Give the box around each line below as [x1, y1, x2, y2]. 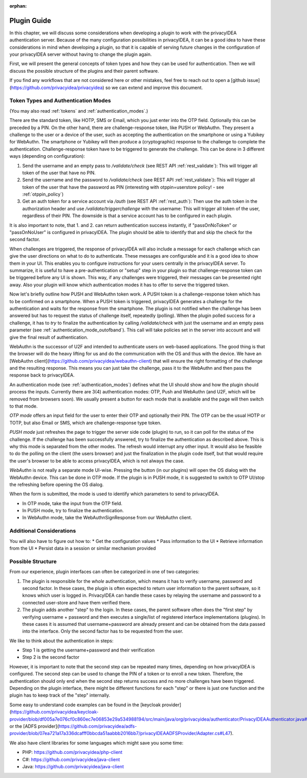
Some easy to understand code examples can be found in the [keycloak [9, 702, 161, 708]
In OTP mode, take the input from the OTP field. [22, 500, 123, 507]
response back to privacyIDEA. [9, 372, 75, 379]
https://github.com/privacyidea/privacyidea [11, 85, 103, 91]
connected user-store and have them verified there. [22, 599, 131, 605]
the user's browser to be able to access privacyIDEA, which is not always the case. [9, 457, 185, 464]
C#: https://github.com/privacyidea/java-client [22, 756, 120, 763]
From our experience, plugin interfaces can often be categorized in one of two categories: [9, 569, 200, 575]
